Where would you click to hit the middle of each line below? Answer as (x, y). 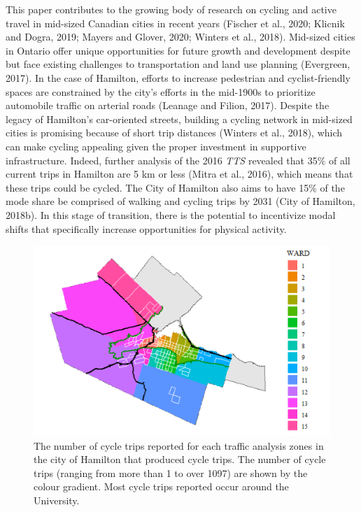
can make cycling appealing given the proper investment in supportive (156, 146)
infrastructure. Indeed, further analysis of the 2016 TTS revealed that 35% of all (178, 160)
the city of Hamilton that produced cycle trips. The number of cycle (180, 459)
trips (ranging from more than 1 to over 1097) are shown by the (171, 472)
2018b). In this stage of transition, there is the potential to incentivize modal (171, 214)
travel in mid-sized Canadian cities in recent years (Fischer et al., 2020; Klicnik (175, 23)
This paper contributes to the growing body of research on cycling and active (171, 9)
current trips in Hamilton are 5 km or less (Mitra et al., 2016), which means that (179, 174)
